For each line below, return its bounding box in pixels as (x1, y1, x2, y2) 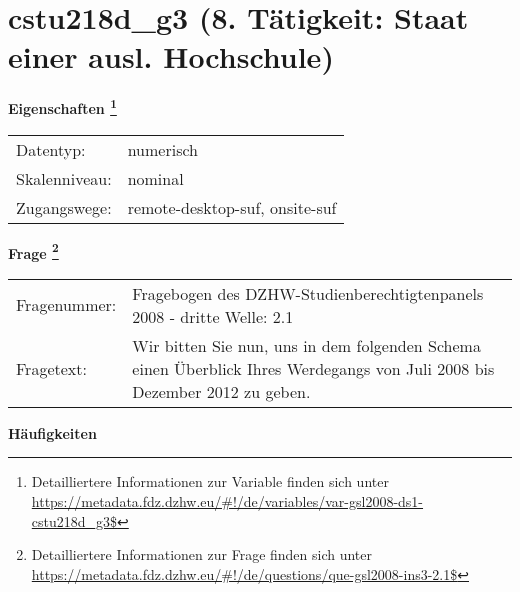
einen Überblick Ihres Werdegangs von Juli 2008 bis (132, 356, 495, 380)
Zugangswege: (16, 195, 112, 219)
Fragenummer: (16, 293, 117, 317)
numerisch (127, 137, 198, 161)
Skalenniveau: (16, 166, 112, 190)
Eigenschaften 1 (8, 95, 117, 118)
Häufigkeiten (8, 422, 97, 443)
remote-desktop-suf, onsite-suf (127, 195, 337, 219)
